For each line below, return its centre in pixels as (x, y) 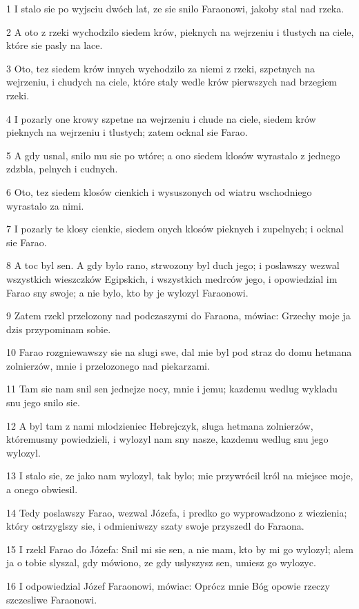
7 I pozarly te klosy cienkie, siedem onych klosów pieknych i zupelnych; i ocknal (175, 229)
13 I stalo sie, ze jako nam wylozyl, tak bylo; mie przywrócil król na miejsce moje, (180, 476)
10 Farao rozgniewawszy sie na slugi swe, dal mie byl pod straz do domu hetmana (179, 352)
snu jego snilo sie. (43, 402)
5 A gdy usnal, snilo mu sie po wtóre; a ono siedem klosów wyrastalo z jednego (173, 155)
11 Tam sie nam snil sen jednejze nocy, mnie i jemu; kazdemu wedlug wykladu (172, 389)
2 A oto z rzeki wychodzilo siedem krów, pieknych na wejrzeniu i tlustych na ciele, (180, 31)
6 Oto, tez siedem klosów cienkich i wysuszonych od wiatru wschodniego (159, 191)
